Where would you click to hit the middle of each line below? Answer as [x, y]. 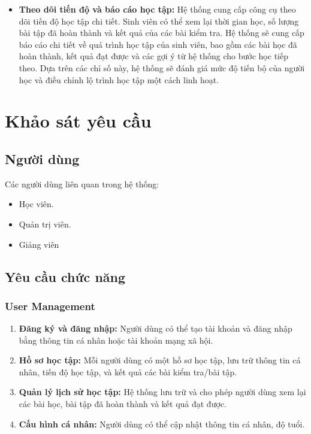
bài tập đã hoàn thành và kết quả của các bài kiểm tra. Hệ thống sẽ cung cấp [161, 33]
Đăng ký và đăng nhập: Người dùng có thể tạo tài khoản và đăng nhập [155, 328]
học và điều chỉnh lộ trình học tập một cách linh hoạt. [119, 79]
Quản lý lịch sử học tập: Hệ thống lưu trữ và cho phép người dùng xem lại [162, 392]
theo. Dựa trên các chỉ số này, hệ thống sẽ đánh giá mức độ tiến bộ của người [162, 67]
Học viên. [36, 204]
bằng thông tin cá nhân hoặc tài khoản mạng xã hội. [116, 340]
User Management [50, 306]
